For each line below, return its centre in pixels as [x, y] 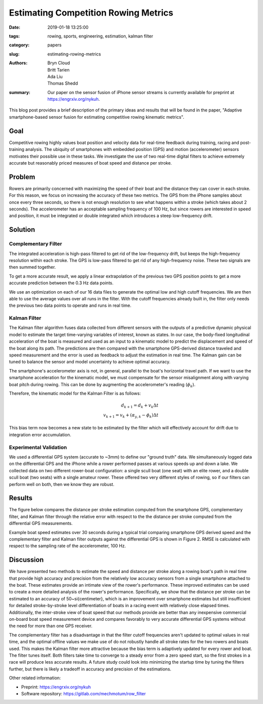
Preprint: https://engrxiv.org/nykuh [56, 687]
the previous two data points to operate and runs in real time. [70, 306]
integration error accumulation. [40, 435]
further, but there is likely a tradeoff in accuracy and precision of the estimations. [90, 669]
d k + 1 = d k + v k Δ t [140, 406]
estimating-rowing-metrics [74, 54]
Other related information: [35, 678]
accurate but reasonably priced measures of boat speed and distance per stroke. [91, 163]
